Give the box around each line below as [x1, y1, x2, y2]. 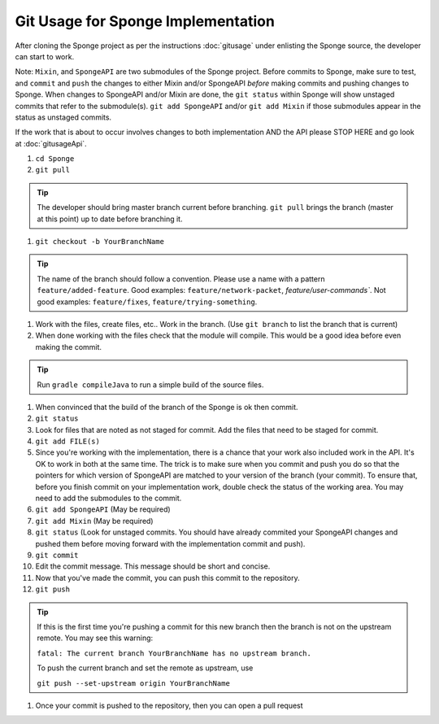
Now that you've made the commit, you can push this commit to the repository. [35, 573, 300, 582]
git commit [35, 551, 79, 560]
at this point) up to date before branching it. [37, 214, 183, 224]
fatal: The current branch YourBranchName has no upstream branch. [37, 648, 312, 658]
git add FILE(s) [35, 437, 101, 447]
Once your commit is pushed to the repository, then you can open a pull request [35, 700, 304, 710]
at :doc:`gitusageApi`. [15, 138, 87, 148]
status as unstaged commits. [15, 112, 112, 122]
